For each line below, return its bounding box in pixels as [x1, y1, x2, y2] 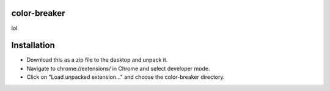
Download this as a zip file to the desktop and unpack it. [26, 56, 168, 64]
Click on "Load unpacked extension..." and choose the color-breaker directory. [26, 73, 225, 81]
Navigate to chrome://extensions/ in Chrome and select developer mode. [26, 65, 210, 72]
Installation [11, 40, 55, 51]
